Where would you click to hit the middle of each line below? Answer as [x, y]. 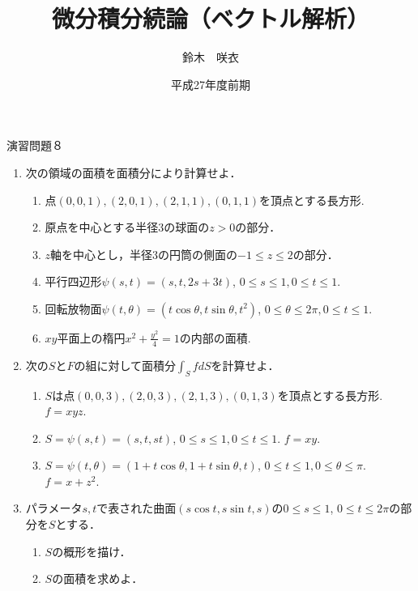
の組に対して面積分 [125, 365]
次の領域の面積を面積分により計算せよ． [133, 172]
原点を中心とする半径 [102, 227]
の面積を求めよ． [98, 578]
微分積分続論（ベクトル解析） [210, 18]
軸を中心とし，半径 [102, 254]
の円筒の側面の [198, 254]
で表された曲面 [136, 508]
